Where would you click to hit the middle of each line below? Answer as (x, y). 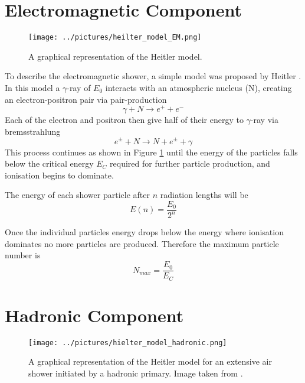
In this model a (32, 87)
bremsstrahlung (33, 131)
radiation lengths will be (204, 195)
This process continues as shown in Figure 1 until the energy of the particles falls (151, 152)
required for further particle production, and (190, 163)
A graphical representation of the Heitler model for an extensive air (150, 361)
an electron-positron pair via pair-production (86, 99)
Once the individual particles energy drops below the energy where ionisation (144, 232)
